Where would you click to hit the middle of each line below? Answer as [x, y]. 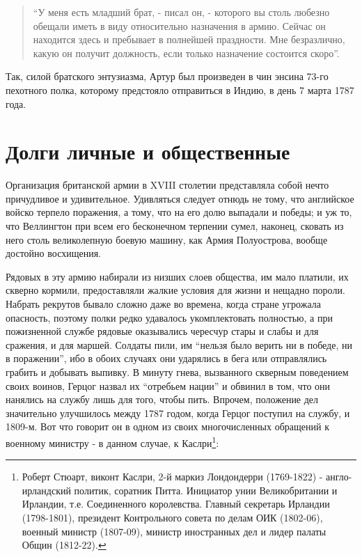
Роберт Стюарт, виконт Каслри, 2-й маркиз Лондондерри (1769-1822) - [172, 477]
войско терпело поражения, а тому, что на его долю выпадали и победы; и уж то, [179, 212]
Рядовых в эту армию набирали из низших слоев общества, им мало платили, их [177, 276]
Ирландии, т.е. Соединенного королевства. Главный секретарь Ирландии [176, 504]
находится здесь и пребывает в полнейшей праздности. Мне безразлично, [189, 39]
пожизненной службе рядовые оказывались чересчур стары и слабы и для [162, 331]
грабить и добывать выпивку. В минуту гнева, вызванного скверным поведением [177, 372]
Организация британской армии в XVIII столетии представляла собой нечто [167, 185]
